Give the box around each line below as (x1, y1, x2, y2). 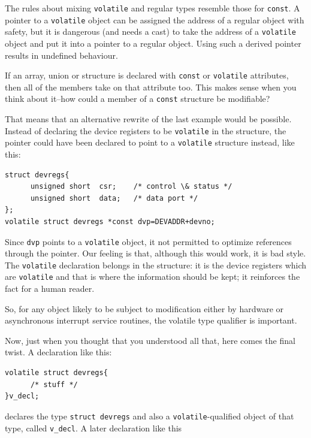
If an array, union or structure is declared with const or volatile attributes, (5, 69, 289, 81)
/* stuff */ (30, 380, 78, 389)
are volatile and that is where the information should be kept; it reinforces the (5, 270, 300, 283)
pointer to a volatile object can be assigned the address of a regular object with (5, 13, 304, 26)
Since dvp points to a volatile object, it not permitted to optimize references (5, 235, 292, 247)
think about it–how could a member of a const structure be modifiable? (5, 92, 270, 105)
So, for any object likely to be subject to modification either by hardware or (5, 302, 284, 315)
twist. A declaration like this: (5, 346, 112, 358)
